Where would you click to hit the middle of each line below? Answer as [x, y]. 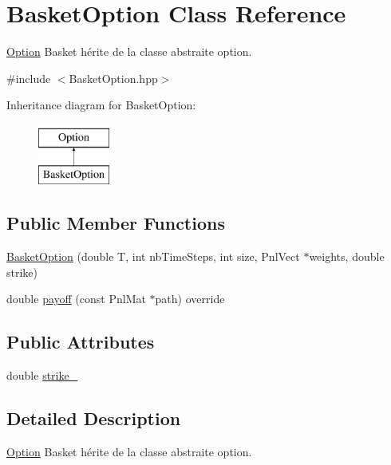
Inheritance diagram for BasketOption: [101, 105]
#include [29, 78]
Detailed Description [94, 418]
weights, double [347, 256]
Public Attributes [81, 342]
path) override [190, 299]
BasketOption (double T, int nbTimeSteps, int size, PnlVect [153, 256]
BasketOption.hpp [113, 78]
